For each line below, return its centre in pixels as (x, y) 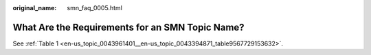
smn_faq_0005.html (95, 8)
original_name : (35, 8)
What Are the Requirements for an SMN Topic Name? (128, 27)
